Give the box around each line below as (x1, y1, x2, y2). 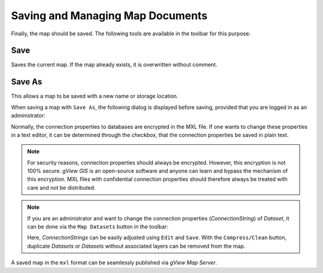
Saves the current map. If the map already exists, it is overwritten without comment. (11, 61, 218, 68)
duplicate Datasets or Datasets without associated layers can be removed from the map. (27, 242, 246, 250)
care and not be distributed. (27, 184, 96, 191)
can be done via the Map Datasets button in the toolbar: (27, 223, 169, 230)
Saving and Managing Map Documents (11, 9, 208, 22)
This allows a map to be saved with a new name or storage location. (11, 93, 179, 100)
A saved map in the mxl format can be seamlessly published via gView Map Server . (11, 259, 218, 266)
